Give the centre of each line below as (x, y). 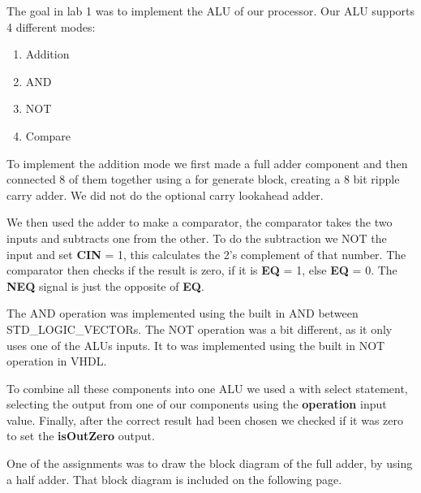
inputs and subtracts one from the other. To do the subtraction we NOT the (197, 238)
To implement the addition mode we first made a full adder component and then (207, 163)
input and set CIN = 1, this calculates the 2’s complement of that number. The (206, 254)
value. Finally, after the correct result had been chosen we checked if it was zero (205, 419)
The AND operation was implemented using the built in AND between (183, 313)
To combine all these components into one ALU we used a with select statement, (207, 388)
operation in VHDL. (57, 361)
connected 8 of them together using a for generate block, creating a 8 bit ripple (203, 179)
